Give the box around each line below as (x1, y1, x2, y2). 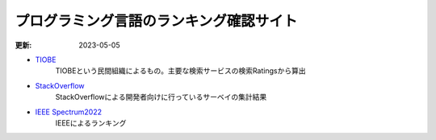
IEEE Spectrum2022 (35, 107, 103, 117)
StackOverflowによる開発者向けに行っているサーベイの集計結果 (55, 93, 267, 102)
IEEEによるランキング (55, 117, 127, 128)
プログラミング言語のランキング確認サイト (15, 12, 298, 30)
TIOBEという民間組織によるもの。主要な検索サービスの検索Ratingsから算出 (55, 66, 306, 76)
